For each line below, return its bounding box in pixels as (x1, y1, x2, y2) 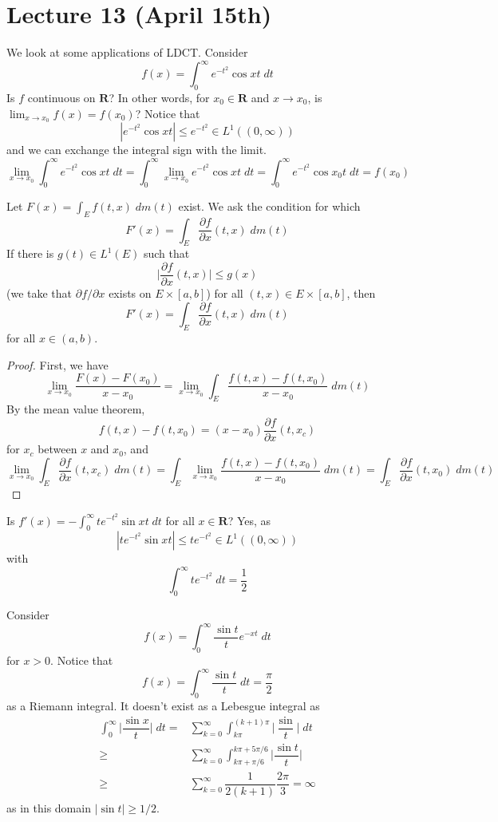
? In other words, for (109, 89, 210, 106)
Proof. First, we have (6, 356, 109, 373)
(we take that (6, 285, 73, 302)
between (38, 441, 77, 457)
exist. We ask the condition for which (178, 198, 361, 215)
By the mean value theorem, (6, 401, 145, 417)
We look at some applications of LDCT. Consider (6, 44, 248, 61)
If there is (6, 245, 54, 262)
